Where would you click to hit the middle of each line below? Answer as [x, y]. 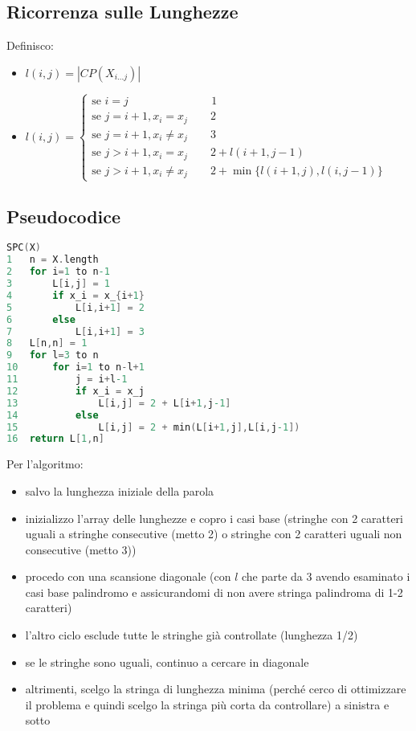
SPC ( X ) [24, 248]
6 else [41, 319]
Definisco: [30, 45]
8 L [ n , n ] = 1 [47, 343]
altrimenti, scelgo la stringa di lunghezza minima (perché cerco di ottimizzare [216, 689]
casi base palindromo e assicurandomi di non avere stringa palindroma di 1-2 [214, 592]
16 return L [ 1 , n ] [55, 439]
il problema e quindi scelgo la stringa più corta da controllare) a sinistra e [207, 704]
